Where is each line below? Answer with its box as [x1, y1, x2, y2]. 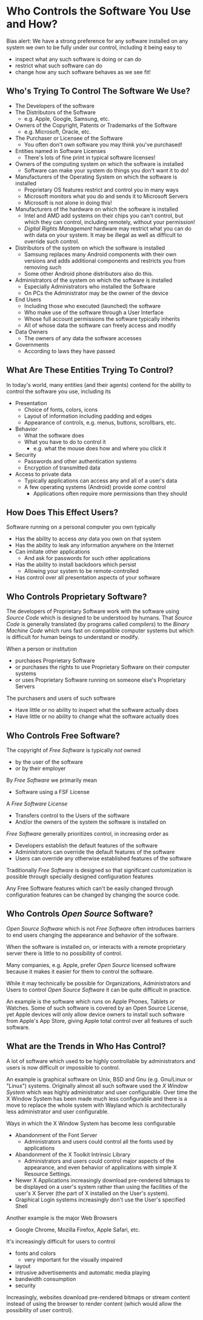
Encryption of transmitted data [24, 463, 101, 471]
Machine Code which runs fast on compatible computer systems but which [6, 627, 194, 634]
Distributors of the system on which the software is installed [15, 244, 165, 251]
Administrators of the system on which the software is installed [15, 276, 173, 284]
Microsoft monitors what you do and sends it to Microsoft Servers [24, 193, 188, 200]
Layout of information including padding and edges [24, 412, 152, 420]
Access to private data [15, 470, 72, 477]
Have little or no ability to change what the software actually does [15, 713, 179, 720]
